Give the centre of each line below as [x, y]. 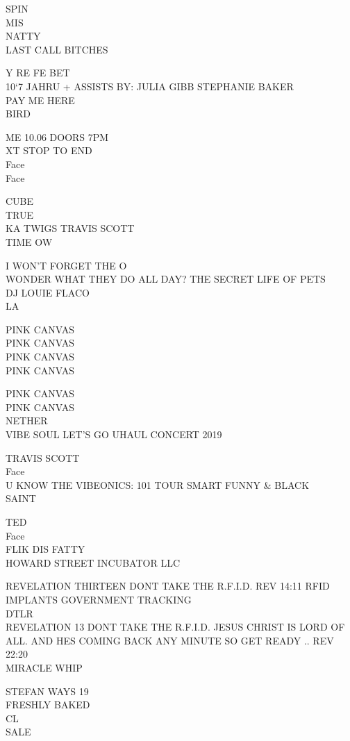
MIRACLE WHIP [44, 667]
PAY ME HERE [40, 100]
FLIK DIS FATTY [45, 549]
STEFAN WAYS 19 [47, 691]
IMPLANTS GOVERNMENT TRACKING [99, 599]
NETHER [27, 421]
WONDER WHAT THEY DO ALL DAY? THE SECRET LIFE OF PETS [166, 279]
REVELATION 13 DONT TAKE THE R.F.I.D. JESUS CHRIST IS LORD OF [175, 627]
